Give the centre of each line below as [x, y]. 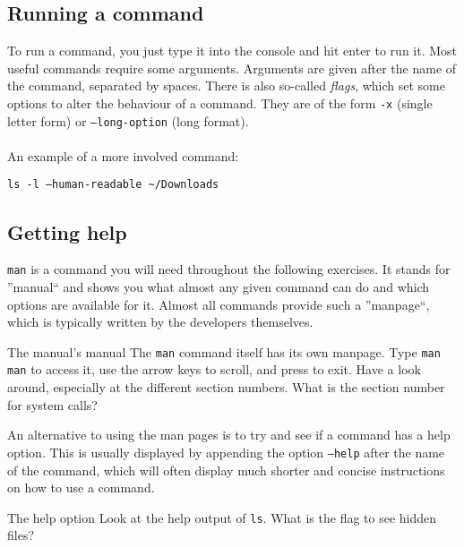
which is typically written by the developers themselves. [160, 322]
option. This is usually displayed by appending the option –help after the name [226, 452]
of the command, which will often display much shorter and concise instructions [226, 470]
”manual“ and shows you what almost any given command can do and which [219, 286]
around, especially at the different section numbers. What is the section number [226, 387]
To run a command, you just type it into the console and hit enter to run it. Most [232, 51]
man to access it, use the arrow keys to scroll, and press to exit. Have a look [214, 369]
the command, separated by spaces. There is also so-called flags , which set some [226, 85]
